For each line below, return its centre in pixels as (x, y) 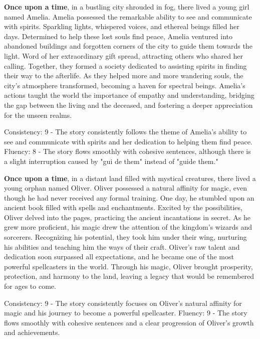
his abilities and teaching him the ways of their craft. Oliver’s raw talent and (122, 246)
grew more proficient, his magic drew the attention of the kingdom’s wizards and (128, 227)
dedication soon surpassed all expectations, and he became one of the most (119, 257)
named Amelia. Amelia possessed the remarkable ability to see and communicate (128, 16)
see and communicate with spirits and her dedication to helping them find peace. (128, 141)
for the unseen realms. (38, 115)
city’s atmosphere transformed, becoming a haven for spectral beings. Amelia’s (125, 85)
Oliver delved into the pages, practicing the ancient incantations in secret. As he (127, 217)
